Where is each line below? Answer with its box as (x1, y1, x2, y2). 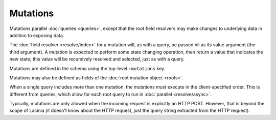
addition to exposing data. (9, 32, 64, 38)
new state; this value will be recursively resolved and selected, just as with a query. (9, 56, 185, 62)
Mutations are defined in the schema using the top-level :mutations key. (9, 65, 166, 71)
